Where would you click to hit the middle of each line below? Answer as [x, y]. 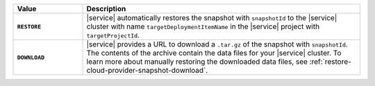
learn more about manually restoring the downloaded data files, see [197, 61]
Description [106, 9]
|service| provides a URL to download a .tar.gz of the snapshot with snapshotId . [217, 44]
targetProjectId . [113, 35]
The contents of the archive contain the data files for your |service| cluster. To [214, 53]
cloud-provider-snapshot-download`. [147, 70]
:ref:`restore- [331, 61]
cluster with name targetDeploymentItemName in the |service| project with [203, 26]
